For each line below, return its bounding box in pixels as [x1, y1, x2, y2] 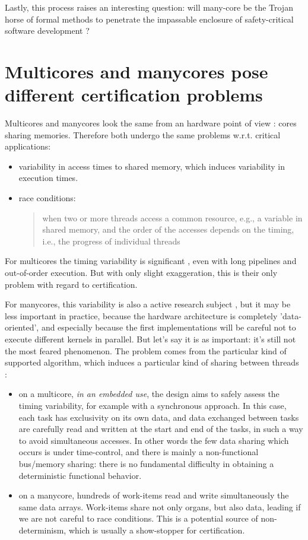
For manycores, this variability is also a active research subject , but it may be [5, 298, 291, 310]
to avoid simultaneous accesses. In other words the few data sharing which [18, 434, 289, 446]
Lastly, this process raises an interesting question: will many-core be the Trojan [5, 1, 293, 13]
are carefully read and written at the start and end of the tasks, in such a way [18, 423, 303, 435]
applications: [5, 140, 51, 153]
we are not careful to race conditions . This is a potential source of [18, 512, 258, 525]
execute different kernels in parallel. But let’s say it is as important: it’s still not [5, 333, 296, 345]
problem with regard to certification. [5, 278, 138, 290]
